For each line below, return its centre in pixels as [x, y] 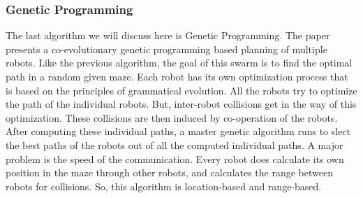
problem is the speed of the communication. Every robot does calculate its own [175, 158]
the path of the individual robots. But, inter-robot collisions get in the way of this [181, 104]
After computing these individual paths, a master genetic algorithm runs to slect [178, 131]
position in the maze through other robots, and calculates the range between [169, 172]
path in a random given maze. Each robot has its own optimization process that [177, 76]
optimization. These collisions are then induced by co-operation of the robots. [172, 117]
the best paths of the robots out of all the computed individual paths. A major [175, 144]
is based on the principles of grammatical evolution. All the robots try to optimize [181, 90]
